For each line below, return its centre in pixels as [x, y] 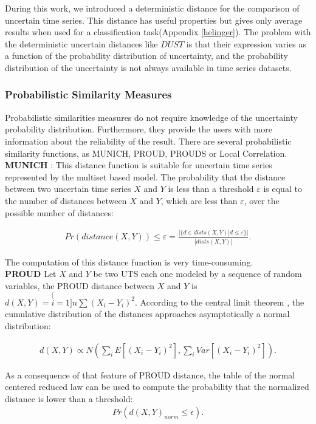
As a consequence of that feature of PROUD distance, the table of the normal [150, 374]
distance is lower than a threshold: [69, 398]
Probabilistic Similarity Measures [88, 94]
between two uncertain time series [68, 189]
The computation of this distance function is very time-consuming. [129, 262]
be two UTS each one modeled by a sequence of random [197, 274]
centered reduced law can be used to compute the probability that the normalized [157, 387]
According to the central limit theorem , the [222, 302]
